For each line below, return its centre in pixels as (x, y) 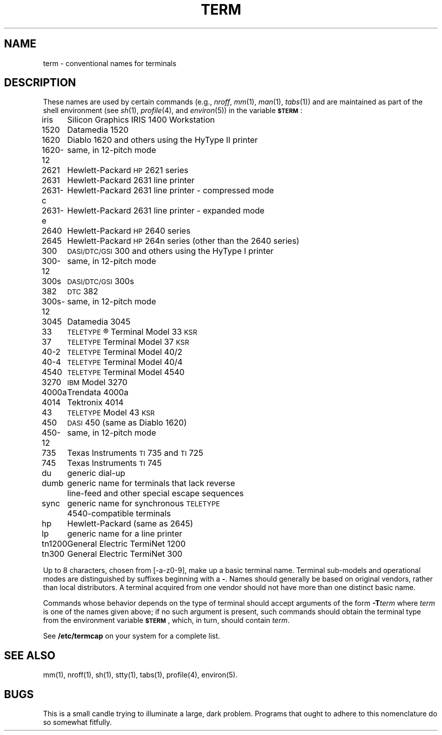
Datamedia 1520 (98, 130)
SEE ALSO (30, 655)
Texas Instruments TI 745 (115, 463)
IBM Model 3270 (97, 382)
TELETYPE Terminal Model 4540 (126, 372)
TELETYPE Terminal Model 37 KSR (128, 342)
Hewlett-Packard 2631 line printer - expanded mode (166, 211)
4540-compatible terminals (119, 514)
